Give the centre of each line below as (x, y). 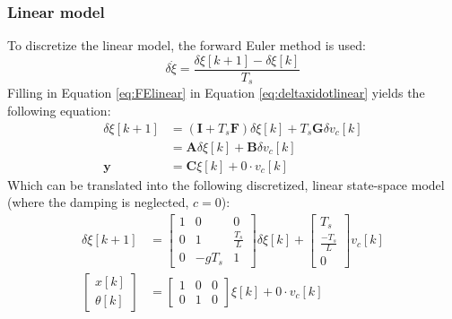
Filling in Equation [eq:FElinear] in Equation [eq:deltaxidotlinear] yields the (216, 93)
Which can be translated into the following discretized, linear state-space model (226, 184)
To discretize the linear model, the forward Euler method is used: (187, 45)
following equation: (59, 110)
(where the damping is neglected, (98, 202)
